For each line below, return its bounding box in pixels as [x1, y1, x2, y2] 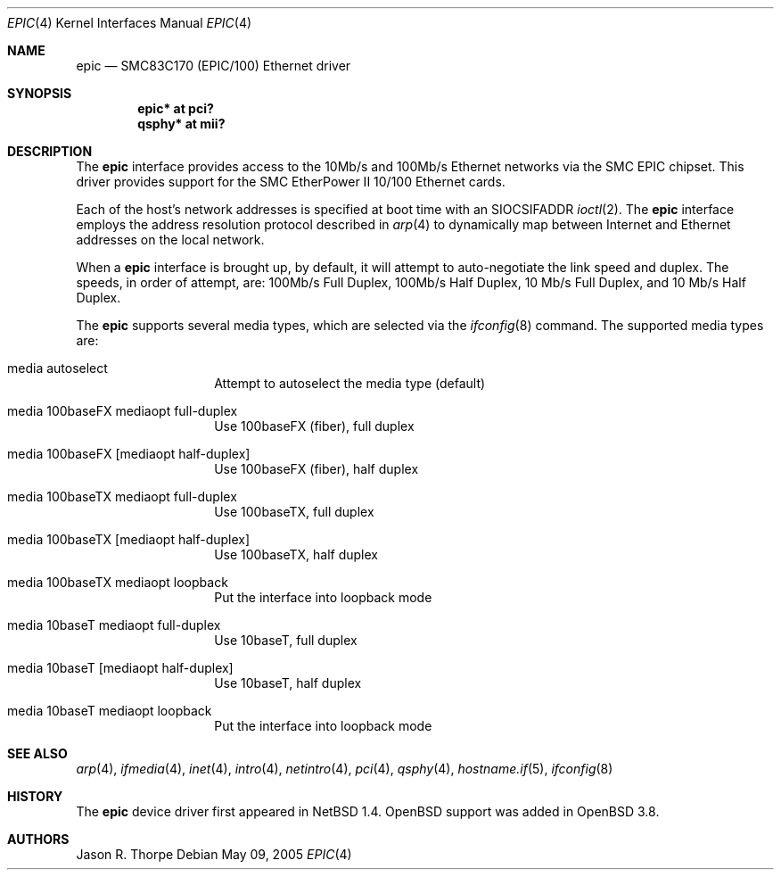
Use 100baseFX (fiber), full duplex [214, 418, 415, 434]
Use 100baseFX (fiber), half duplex [214, 461, 419, 476]
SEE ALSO [7, 746, 68, 761]
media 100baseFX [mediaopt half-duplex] [7, 446, 251, 461]
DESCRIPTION [7, 144, 93, 159]
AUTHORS [7, 831, 70, 847]
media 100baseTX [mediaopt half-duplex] [7, 532, 251, 547]
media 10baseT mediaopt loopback [7, 703, 212, 718]
